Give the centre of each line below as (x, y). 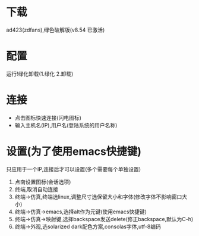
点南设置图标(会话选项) (43, 182)
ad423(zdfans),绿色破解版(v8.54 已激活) (56, 30)
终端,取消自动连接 (36, 189)
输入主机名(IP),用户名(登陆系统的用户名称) (66, 125)
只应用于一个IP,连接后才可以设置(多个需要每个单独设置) (74, 169)
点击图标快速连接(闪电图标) (48, 117)
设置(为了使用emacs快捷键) (74, 151)
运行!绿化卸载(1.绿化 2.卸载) (40, 74)
